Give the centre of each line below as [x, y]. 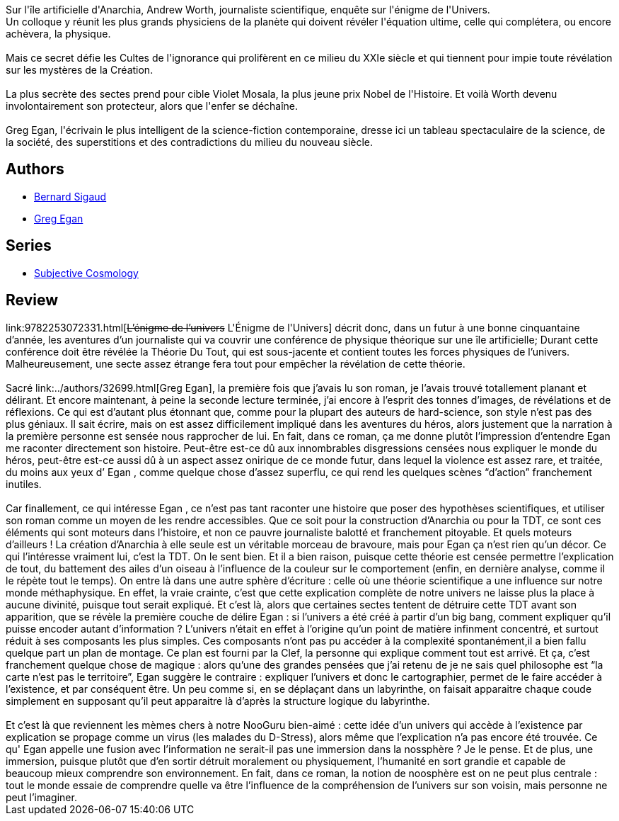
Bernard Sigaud [70, 196]
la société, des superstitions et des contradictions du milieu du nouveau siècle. [190, 142]
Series [29, 246]
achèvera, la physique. [58, 34]
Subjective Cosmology [86, 273]
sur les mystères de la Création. [80, 70]
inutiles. [24, 484]
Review [32, 300]
